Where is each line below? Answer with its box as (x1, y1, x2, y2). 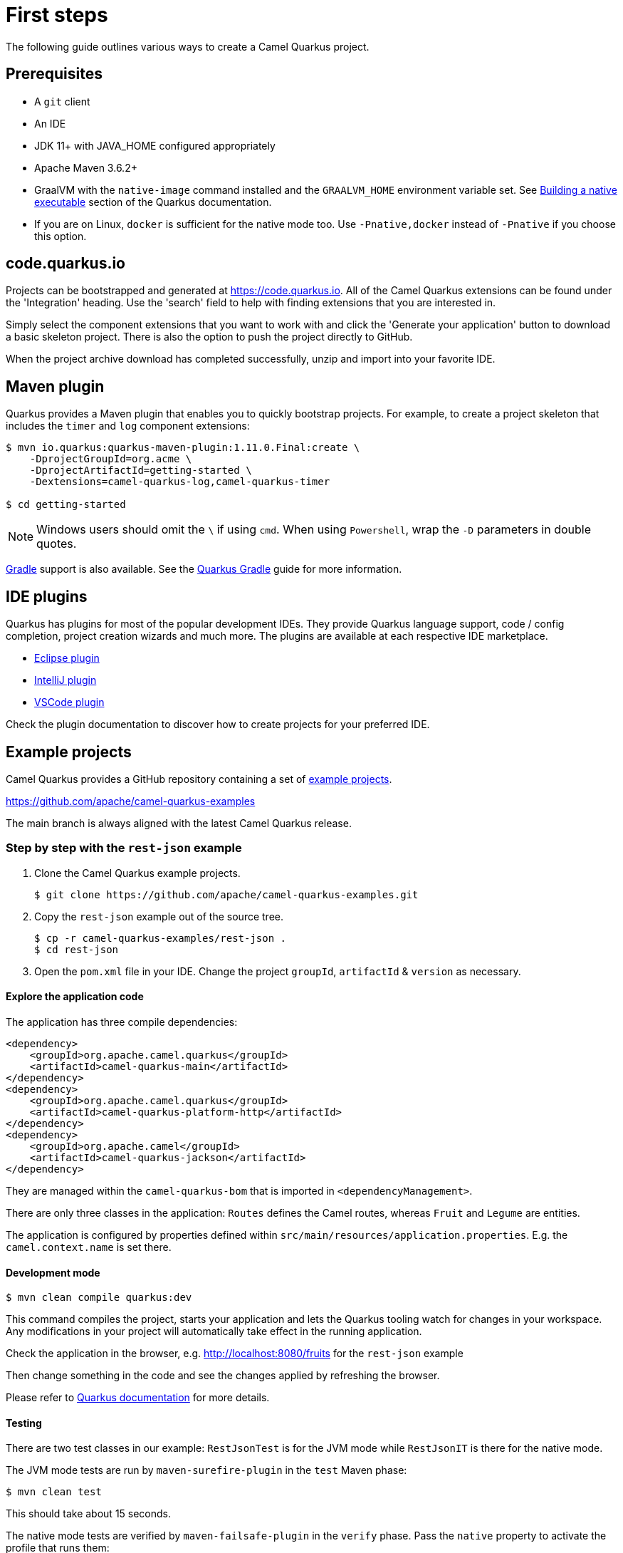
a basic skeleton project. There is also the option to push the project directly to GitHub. (6, 331, 413, 343)
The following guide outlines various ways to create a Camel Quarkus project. (6, 40, 370, 53)
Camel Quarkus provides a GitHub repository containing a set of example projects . (6, 772, 392, 785)
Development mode (6, 1266, 100, 1279)
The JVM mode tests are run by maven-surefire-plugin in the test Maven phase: (6, 1464, 407, 1477)
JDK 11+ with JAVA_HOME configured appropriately (34, 139, 276, 152)
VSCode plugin (34, 696, 105, 709)
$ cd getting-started (6, 499, 126, 511)
